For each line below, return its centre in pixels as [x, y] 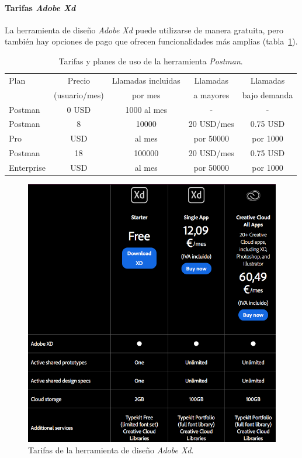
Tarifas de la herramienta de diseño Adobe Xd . [111, 450]
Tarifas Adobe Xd [40, 7]
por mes [146, 94]
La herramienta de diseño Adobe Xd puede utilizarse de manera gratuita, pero [144, 30]
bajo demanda [268, 94]
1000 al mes [146, 109]
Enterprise [27, 167]
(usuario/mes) [79, 94]
